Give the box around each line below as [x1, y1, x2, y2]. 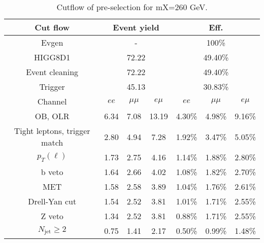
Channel [37, 95, 67, 107]
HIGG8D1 [34, 51, 71, 63]
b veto [41, 166, 63, 178]
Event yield [113, 21, 159, 33]
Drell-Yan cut [28, 195, 77, 207]
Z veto [41, 210, 63, 222]
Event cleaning [26, 66, 79, 78]
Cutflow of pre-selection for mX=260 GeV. [56, 1, 208, 13]
